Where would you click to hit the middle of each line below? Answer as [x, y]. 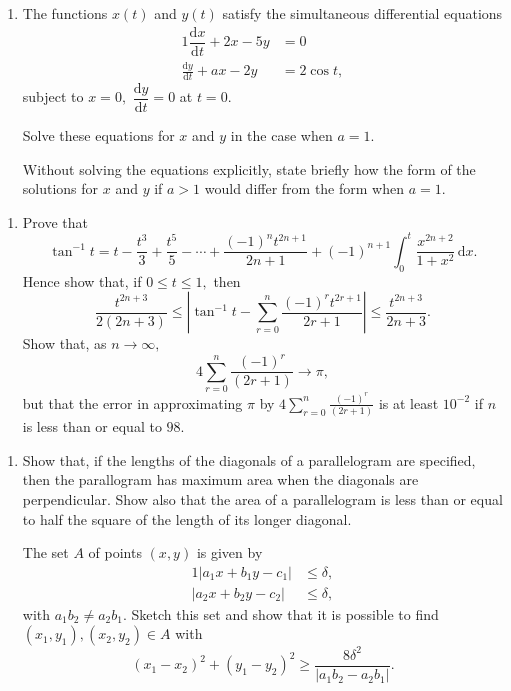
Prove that [55, 221]
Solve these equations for [98, 134]
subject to [53, 96]
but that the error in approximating [132, 402]
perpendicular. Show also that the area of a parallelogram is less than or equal [262, 499]
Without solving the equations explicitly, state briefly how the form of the [249, 168]
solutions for [60, 188]
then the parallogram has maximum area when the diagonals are [220, 479]
